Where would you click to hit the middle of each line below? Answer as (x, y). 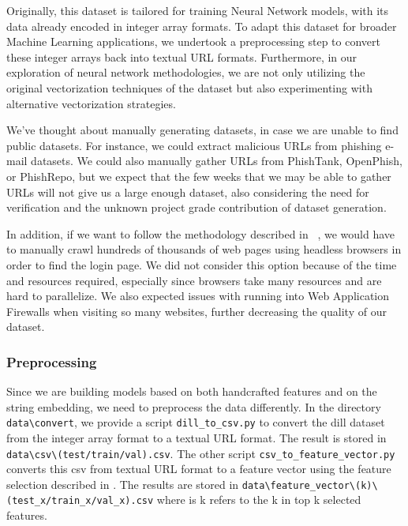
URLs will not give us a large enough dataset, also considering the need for (188, 192)
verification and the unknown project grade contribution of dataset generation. (197, 207)
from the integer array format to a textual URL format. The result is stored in (197, 437)
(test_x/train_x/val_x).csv (80, 501)
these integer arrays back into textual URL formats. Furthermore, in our (182, 56)
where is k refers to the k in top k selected (259, 500)
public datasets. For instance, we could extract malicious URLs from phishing (194, 145)
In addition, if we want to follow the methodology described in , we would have (201, 233)
